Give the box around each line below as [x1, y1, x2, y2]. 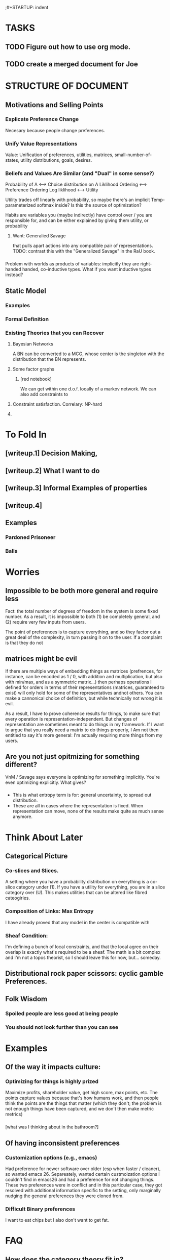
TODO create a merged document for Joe [5, 60, 138, 68]
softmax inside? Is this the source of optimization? [37, 202, 142, 208]
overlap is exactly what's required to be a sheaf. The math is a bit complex [5, 949, 161, 955]
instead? [5, 271, 23, 278]
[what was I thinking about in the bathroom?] [5, 1124, 99, 1130]
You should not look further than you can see [5, 1023, 118, 1030]
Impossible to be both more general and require [5, 586, 158, 595]
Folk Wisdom [5, 995, 47, 1003]
